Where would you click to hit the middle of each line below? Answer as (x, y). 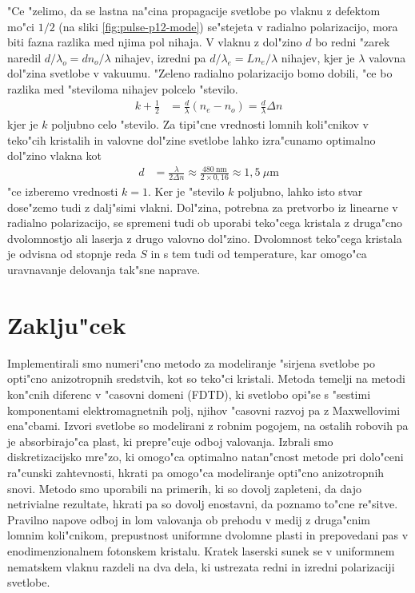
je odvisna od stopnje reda (72, 254)
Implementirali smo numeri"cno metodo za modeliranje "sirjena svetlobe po (192, 362)
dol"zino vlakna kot (55, 155)
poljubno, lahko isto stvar (300, 191)
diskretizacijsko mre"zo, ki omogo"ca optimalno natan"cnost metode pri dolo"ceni (206, 457)
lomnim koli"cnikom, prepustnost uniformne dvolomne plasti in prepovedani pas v (208, 535)
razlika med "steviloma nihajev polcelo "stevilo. (123, 88)
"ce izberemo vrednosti (63, 191)
